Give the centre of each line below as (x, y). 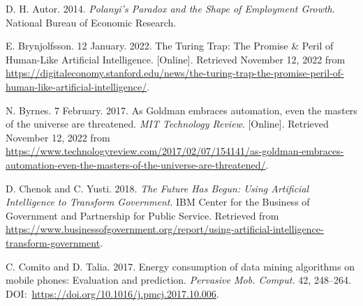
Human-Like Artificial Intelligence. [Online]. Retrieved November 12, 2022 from (176, 59)
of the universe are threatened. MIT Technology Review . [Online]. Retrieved (167, 124)
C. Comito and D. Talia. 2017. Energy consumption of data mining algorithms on (180, 266)
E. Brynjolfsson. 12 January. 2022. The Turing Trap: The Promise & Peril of (170, 46)
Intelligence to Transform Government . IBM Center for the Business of (158, 202)
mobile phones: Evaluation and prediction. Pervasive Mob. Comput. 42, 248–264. (178, 280)
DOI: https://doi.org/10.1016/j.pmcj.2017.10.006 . (112, 293)
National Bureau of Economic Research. (91, 22)
